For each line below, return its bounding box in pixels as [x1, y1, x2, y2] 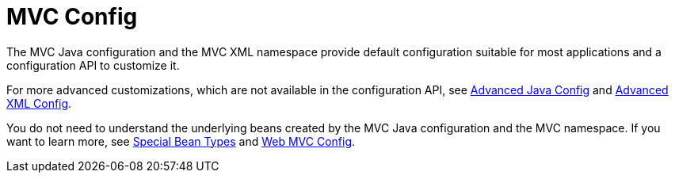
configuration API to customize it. [6, 58, 180, 72]
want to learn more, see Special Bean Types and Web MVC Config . [6, 134, 356, 148]
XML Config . [6, 96, 72, 110]
